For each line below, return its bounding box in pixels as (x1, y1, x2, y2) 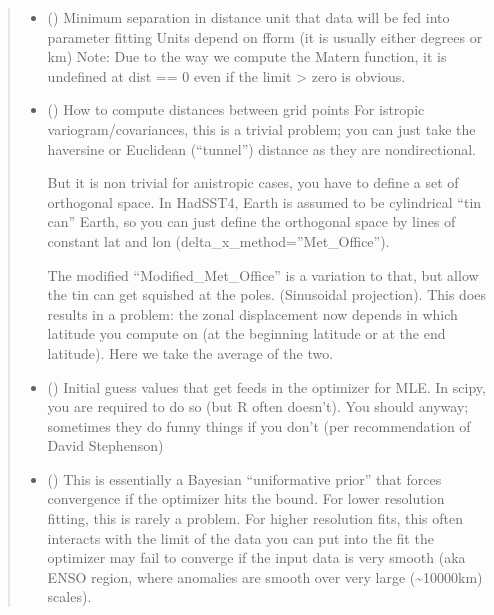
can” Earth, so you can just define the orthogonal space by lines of (47, 211, 456, 232)
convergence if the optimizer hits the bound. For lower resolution (47, 488, 445, 509)
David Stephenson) (47, 435, 164, 456)
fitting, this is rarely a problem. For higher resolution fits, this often (47, 508, 464, 529)
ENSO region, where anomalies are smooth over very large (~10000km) (47, 566, 483, 587)
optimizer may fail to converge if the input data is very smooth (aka (47, 547, 466, 568)
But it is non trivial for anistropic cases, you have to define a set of (47, 172, 459, 193)
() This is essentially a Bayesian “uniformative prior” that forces (47, 468, 442, 489)
